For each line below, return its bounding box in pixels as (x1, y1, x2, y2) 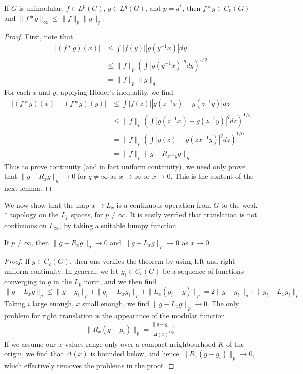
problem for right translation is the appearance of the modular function (4, 310, 225, 320)
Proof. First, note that (4, 31, 73, 42)
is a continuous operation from (116, 199, 211, 210)
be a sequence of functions (163, 265, 244, 276)
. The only (207, 297, 239, 308)
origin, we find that (4, 348, 64, 359)
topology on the (10, 209, 59, 220)
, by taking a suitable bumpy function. (59, 219, 178, 230)
